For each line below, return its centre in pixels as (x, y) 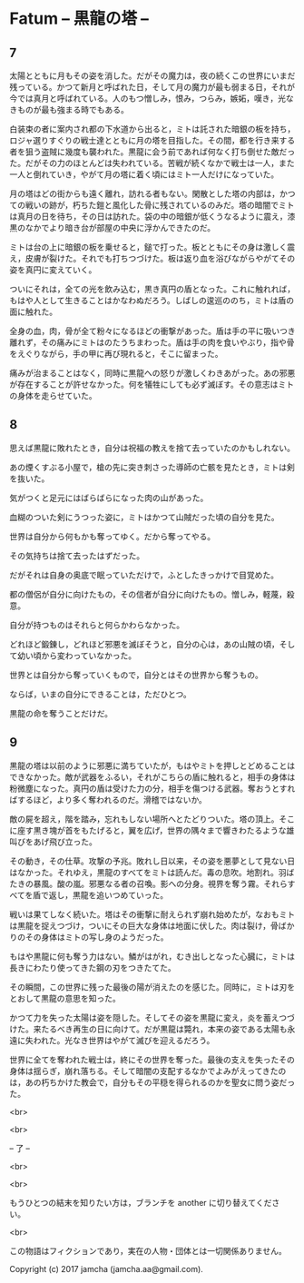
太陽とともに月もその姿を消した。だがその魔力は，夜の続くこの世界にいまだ (152, 75)
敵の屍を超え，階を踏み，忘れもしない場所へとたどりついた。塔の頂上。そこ (152, 819)
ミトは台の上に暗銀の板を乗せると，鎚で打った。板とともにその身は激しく (148, 247)
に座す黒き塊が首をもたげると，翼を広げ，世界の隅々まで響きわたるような (148, 830)
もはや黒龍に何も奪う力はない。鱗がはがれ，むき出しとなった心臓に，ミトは (152, 956)
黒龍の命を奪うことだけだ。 (61, 713)
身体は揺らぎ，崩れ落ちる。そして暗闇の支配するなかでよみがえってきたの (148, 1071)
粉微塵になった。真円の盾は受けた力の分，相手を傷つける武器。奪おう (141, 788)
